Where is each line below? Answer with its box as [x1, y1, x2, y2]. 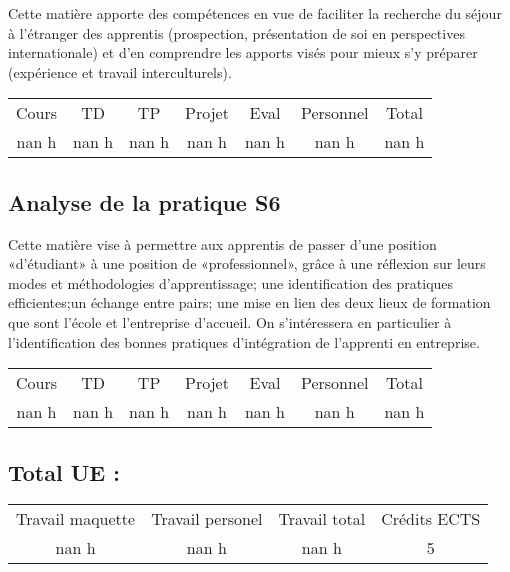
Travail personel [151, 507, 263, 531]
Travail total [278, 507, 366, 531]
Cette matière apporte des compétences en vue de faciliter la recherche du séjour [8, 3, 502, 23]
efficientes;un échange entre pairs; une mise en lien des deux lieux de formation [8, 292, 491, 313]
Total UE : [8, 456, 120, 487]
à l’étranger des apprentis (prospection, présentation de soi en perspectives [8, 22, 465, 43]
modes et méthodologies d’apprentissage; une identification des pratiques [8, 272, 454, 293]
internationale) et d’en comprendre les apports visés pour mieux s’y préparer [8, 42, 478, 63]
